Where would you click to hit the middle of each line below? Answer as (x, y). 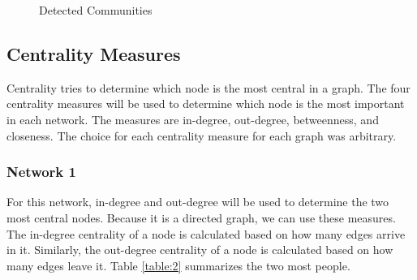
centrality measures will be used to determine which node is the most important (206, 103)
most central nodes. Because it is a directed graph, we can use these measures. (201, 217)
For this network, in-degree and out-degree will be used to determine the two (198, 202)
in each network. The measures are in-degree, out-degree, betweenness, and (193, 119)
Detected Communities (96, 10)
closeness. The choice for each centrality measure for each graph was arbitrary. (202, 135)
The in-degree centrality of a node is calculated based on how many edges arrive (206, 233)
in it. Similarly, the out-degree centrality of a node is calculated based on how (200, 250)
